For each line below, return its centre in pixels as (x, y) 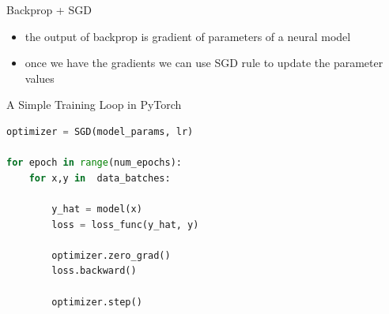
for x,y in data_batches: (100, 178)
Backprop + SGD (49, 9)
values (40, 78)
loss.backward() (94, 271)
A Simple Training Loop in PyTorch (94, 105)
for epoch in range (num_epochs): (94, 163)
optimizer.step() (97, 302)
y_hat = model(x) (97, 209)
